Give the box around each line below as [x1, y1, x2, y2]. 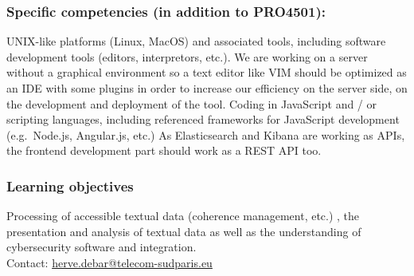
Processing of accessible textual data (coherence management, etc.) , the [6, 207, 360, 224]
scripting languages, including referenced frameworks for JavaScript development [6, 111, 400, 128]
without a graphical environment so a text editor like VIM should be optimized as [6, 64, 407, 81]
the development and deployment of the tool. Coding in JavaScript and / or [6, 95, 377, 112]
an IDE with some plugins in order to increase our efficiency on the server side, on [6, 80, 408, 96]
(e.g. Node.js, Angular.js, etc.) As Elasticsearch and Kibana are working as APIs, [6, 126, 405, 143]
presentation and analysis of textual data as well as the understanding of [6, 223, 361, 239]
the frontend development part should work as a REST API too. [6, 142, 322, 159]
